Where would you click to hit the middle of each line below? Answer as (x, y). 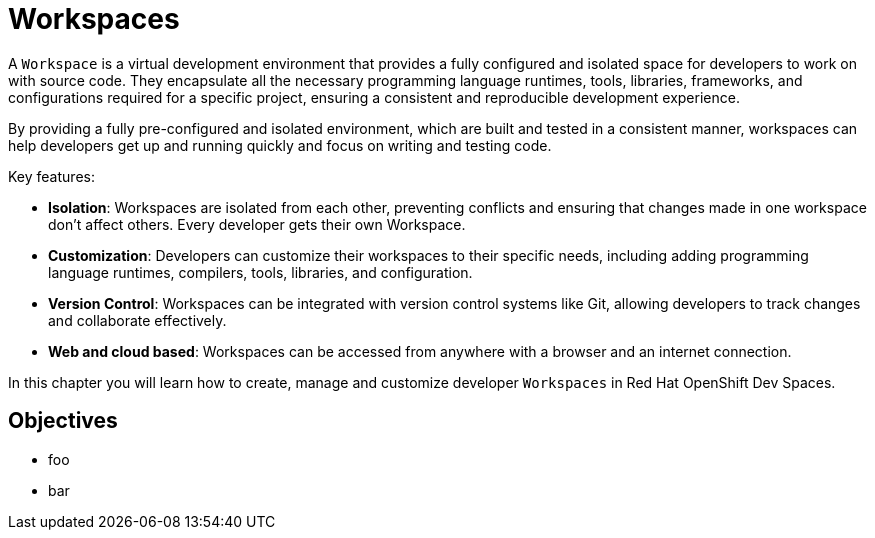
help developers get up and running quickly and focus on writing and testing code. (280, 145)
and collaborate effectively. (137, 320)
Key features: (51, 176)
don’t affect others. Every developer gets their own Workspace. (257, 224)
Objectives (63, 421)
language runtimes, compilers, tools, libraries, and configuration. (260, 272)
